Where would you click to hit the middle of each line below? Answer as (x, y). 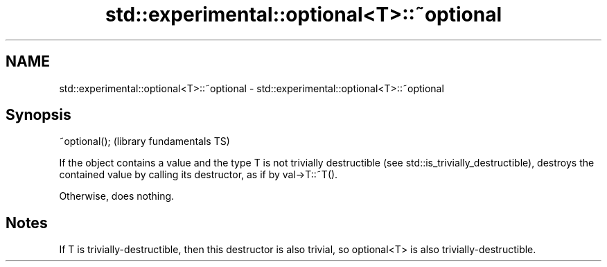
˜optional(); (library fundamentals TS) (144, 141)
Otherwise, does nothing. (117, 196)
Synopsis (38, 115)
